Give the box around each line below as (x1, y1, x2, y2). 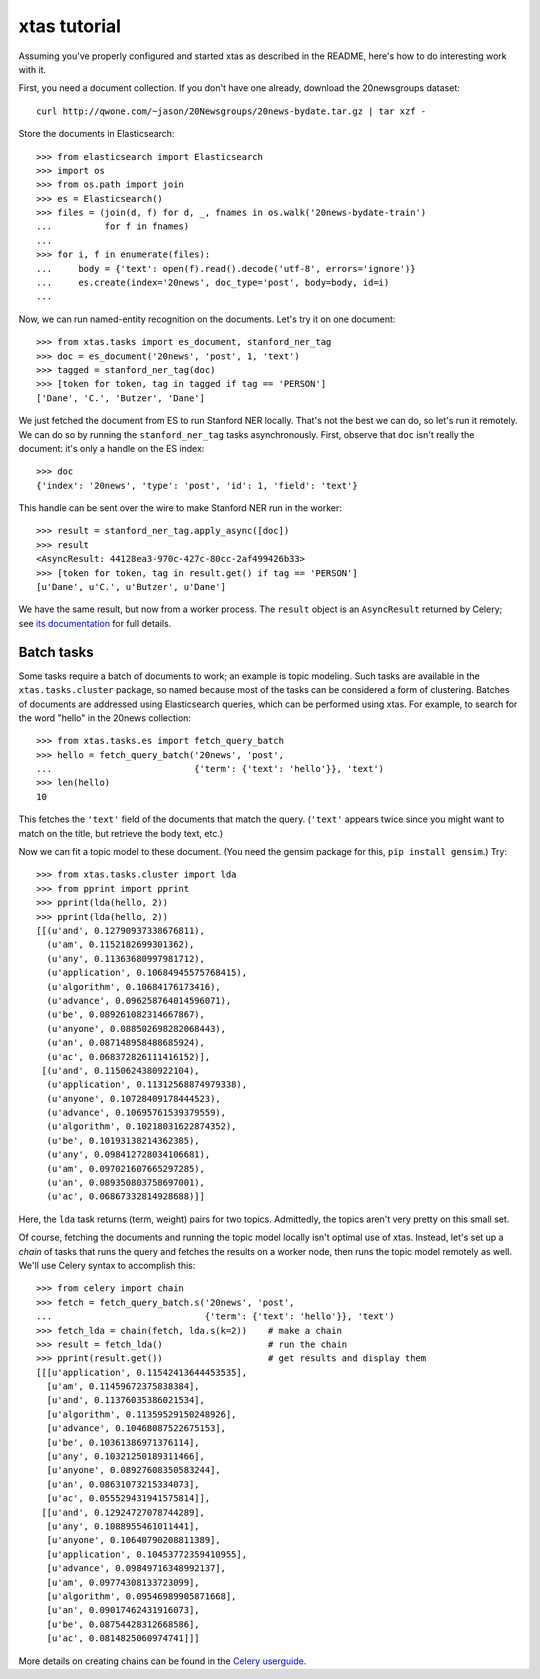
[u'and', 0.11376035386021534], (46, 1395, 205, 1406)
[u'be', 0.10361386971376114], (46, 1436, 200, 1448)
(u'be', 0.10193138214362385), (46, 1135, 200, 1146)
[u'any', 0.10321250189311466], (46, 1451, 205, 1462)
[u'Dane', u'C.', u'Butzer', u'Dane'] (36, 581, 227, 593)
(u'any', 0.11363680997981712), (46, 953, 205, 964)
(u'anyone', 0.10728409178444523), (46, 1093, 222, 1104)
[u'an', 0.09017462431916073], (46, 1605, 200, 1616)
